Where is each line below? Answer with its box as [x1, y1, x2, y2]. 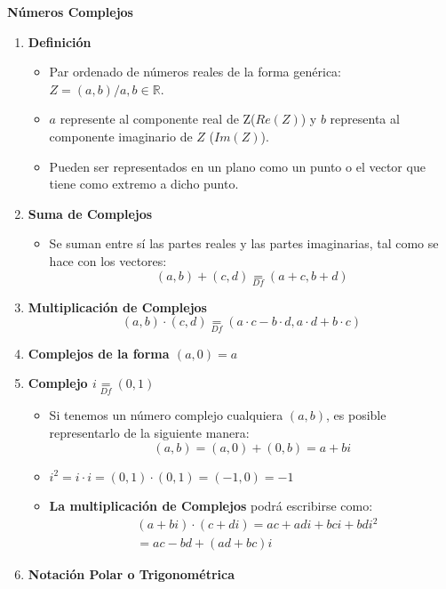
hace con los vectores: [49, 251, 167, 270]
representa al [330, 109, 400, 128]
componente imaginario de [49, 126, 193, 145]
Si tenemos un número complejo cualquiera [49, 406, 283, 424]
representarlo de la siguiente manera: [49, 423, 250, 441]
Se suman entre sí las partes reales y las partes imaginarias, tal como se [49, 234, 439, 253]
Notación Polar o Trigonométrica [28, 565, 235, 584]
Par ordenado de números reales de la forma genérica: [49, 62, 341, 81]
